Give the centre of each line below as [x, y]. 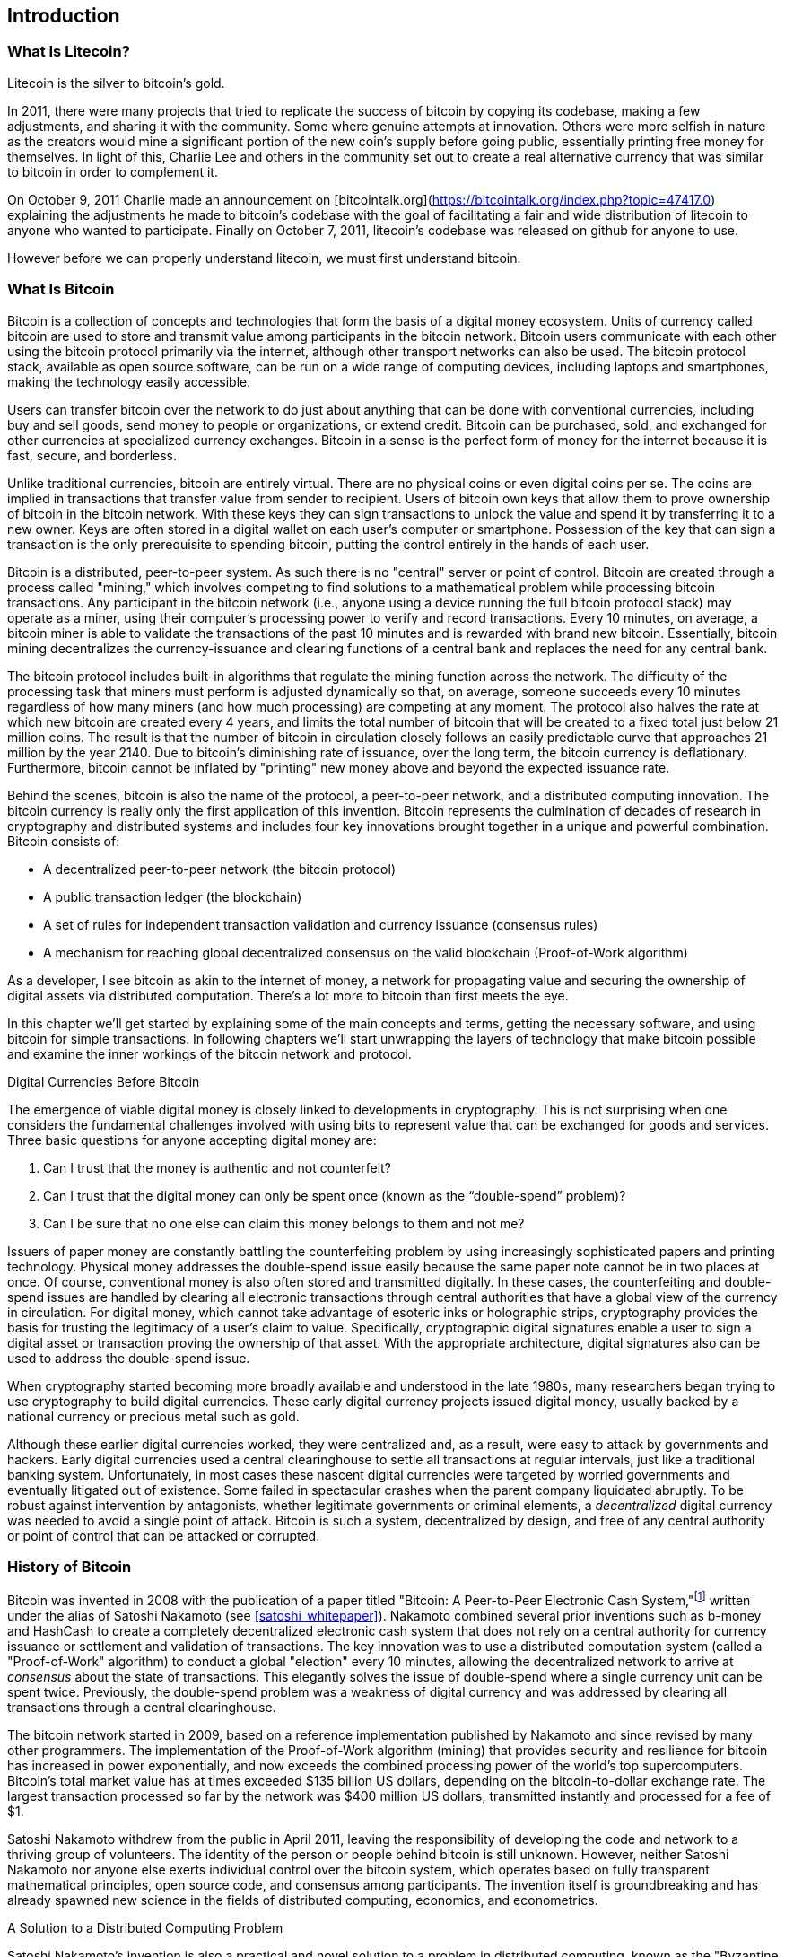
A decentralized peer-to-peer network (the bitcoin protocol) [220, 869]
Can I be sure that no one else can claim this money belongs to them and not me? [284, 1223]
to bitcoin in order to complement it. [113, 171]
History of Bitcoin [70, 1566]
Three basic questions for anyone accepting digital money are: [192, 1140]
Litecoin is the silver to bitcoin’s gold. [116, 83]
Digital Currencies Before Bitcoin [104, 1081]
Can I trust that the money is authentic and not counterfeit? [217, 1167]
